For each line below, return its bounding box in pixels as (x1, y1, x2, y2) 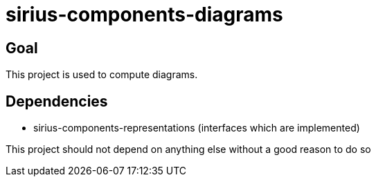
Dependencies (6, 92, 108, 110)
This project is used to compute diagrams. (6, 69, 198, 81)
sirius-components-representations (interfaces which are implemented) (33, 122, 360, 134)
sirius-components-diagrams (6, 3, 283, 26)
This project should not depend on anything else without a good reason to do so (6, 143, 371, 156)
